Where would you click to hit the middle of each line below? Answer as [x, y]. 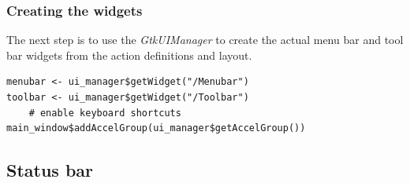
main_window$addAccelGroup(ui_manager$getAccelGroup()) [156, 128]
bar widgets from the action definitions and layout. [129, 55]
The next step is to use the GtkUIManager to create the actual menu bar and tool [205, 40]
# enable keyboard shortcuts [105, 113]
